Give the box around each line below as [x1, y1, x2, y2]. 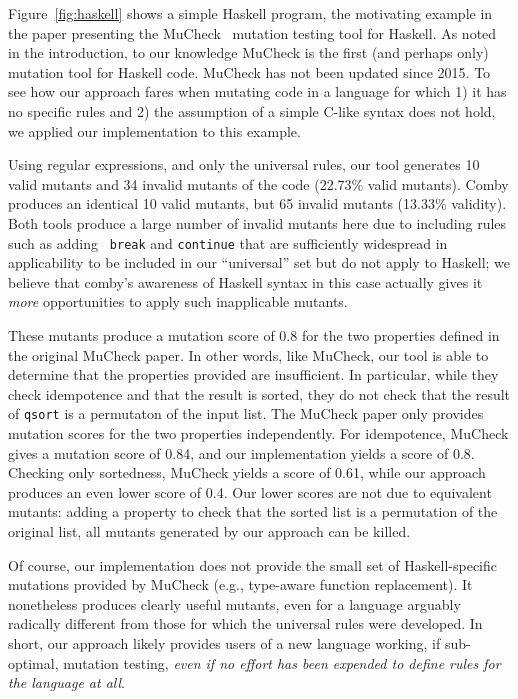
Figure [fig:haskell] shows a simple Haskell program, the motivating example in [8, 3, 493, 23]
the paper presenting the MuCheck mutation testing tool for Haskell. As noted [8, 22, 497, 43]
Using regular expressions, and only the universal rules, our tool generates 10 [8, 154, 480, 175]
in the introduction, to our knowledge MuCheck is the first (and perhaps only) [8, 42, 489, 63]
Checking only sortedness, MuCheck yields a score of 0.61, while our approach [8, 462, 486, 483]
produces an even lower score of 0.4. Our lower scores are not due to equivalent [8, 481, 492, 502]
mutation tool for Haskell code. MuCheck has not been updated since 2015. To [8, 61, 491, 82]
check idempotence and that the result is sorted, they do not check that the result [8, 383, 511, 404]
